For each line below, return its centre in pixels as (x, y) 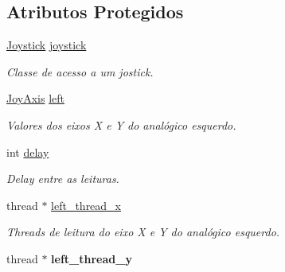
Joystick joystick (47, 45)
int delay (28, 152)
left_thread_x (86, 205)
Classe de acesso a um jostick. (80, 71)
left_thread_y (92, 258)
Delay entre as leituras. (63, 179)
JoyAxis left (36, 98)
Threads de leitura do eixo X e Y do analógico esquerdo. (143, 232)
